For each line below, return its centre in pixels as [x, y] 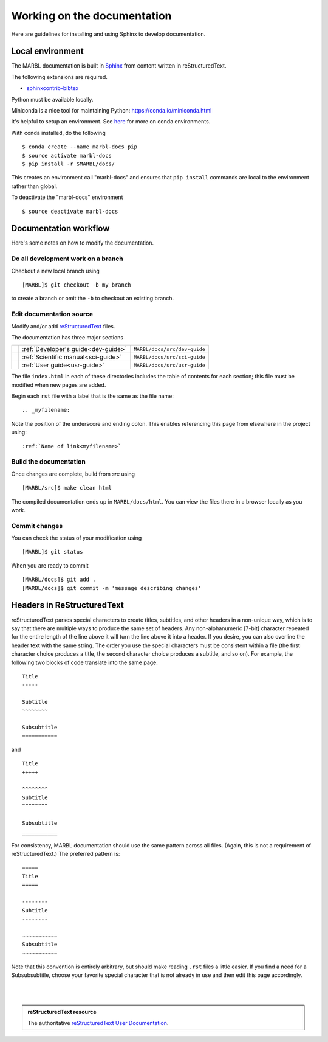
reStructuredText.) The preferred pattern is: [66, 854]
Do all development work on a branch [67, 259]
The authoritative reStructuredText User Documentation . [98, 1023]
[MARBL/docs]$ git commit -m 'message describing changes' [112, 588]
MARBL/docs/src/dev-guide [170, 349]
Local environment [48, 51]
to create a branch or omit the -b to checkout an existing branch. [93, 299]
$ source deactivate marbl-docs [70, 211]
